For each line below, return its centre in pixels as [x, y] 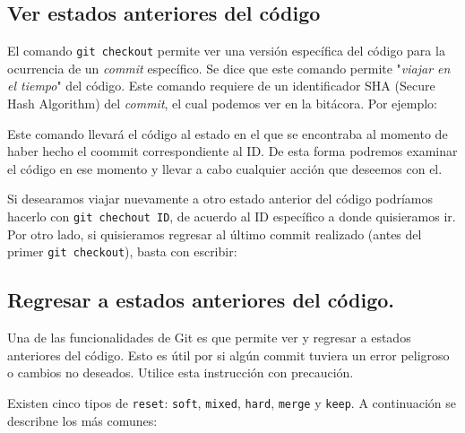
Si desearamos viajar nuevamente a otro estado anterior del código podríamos [220, 199]
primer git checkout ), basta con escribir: [122, 251]
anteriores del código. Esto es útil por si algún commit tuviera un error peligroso [228, 355]
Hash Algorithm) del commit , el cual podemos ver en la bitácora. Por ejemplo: [223, 104]
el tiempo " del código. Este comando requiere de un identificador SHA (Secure [221, 86]
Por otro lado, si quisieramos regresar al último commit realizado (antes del [215, 234]
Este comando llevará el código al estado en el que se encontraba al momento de [228, 133]
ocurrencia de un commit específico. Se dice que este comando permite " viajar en [229, 68]
